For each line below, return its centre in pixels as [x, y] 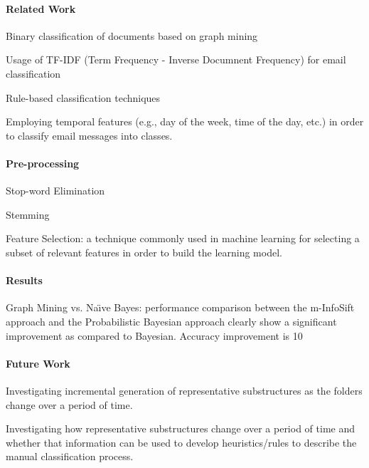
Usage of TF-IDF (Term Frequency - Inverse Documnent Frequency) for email [176, 59]
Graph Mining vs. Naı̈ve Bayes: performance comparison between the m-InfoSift [180, 307]
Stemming [28, 214]
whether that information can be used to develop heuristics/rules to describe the [181, 442]
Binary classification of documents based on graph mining [132, 35]
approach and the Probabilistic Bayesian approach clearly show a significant [171, 321]
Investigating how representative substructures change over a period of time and [180, 428]
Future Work [38, 363]
